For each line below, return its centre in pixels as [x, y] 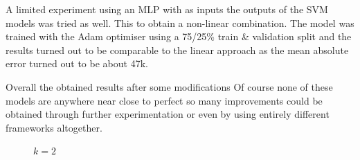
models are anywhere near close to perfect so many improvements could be [164, 100]
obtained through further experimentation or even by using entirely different [168, 114]
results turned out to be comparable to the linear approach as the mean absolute [177, 50]
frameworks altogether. [54, 127]
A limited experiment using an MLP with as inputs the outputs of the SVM [167, 9]
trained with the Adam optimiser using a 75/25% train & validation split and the [179, 36]
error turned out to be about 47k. [77, 63]
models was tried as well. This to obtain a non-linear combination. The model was [180, 23]
